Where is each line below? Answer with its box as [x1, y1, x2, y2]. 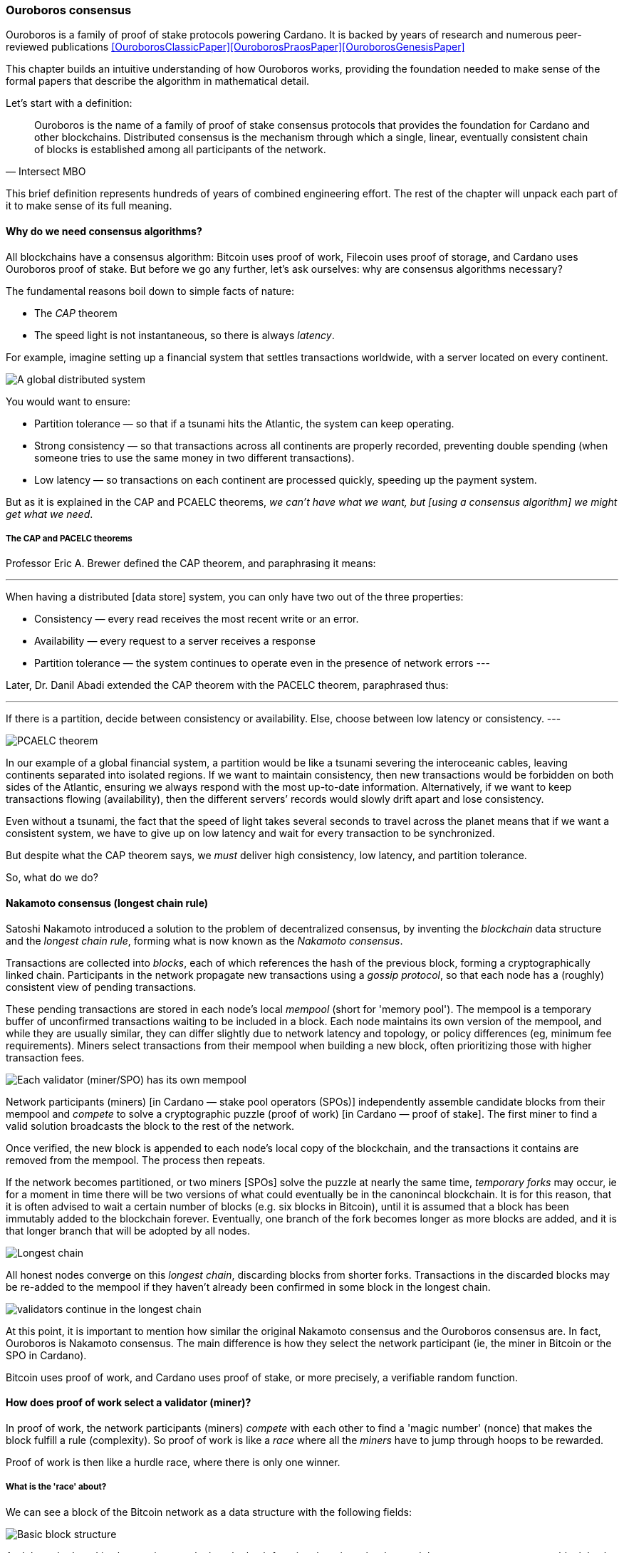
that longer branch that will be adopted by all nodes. [6, 1224, 250, 1237]
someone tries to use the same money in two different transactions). [34, 451, 355, 464]
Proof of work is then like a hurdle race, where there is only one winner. [6, 1455, 340, 1468]
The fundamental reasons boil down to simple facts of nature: [6, 284, 294, 297]
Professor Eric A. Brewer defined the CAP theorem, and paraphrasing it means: [6, 557, 376, 570]
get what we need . [6, 507, 93, 520]
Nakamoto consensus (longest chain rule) [6, 896, 209, 909]
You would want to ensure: [6, 395, 131, 407]
